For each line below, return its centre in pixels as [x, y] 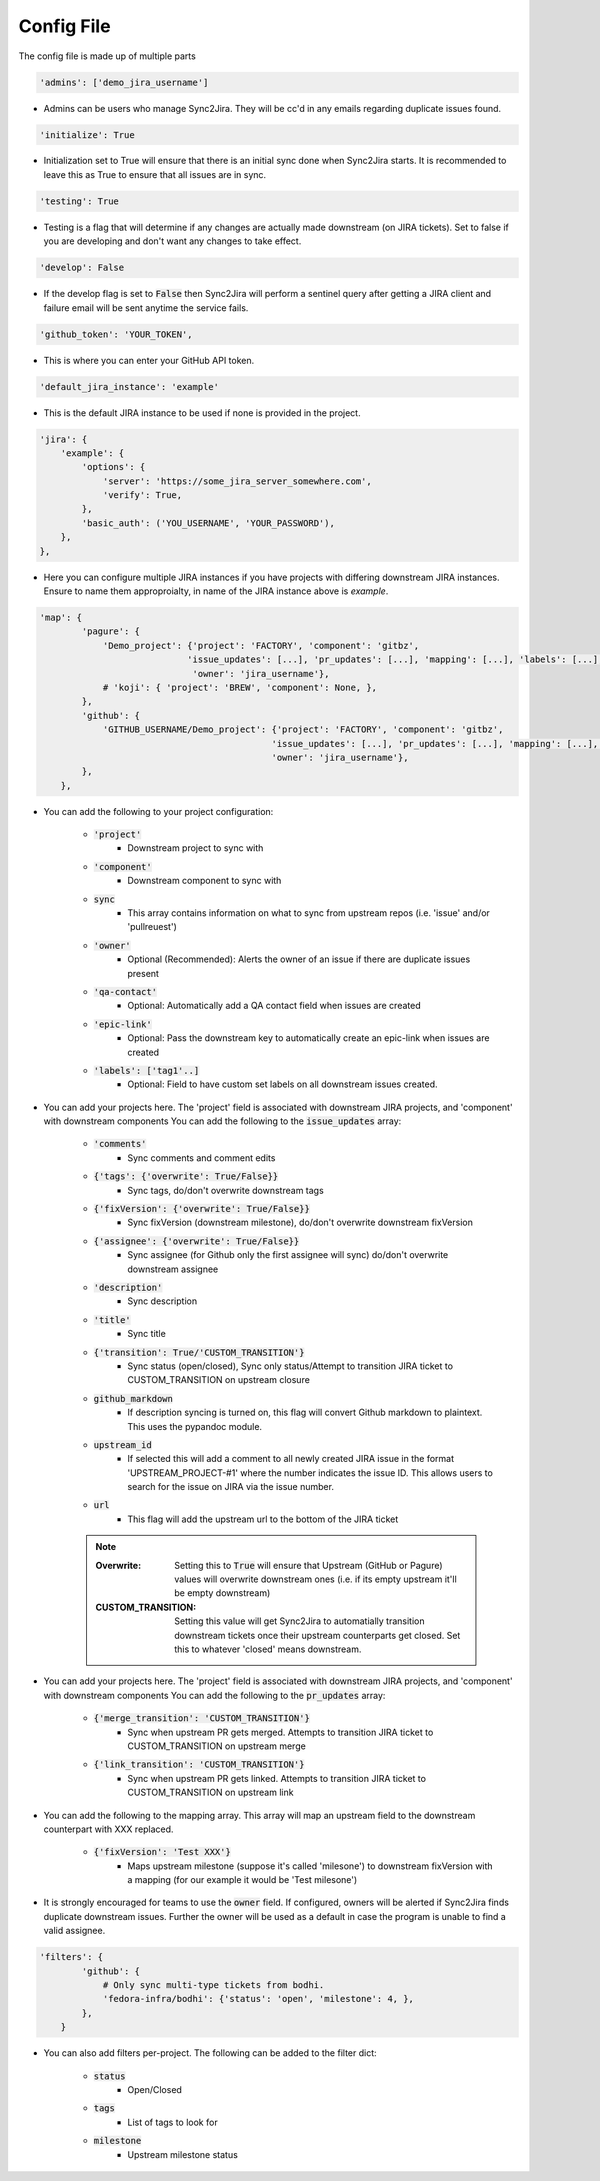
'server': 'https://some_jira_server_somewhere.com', [237, 481]
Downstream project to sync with [195, 848]
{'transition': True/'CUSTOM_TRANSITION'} [199, 1352]
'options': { [113, 467]
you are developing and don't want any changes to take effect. [172, 241]
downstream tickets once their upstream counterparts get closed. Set [317, 1635]
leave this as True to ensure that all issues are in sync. [155, 174]
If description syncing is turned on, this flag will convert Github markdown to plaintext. [305, 1412]
